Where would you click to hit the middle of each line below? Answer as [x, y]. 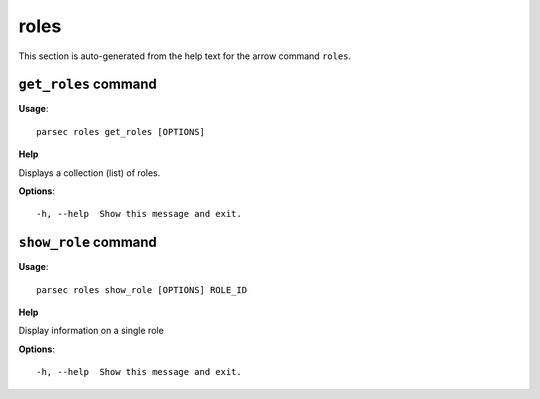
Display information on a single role [91, 331]
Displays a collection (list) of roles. [89, 172]
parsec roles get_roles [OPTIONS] [120, 131]
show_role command [87, 242]
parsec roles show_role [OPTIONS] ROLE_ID [142, 289]
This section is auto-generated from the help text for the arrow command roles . [185, 56]
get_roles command [87, 84]
